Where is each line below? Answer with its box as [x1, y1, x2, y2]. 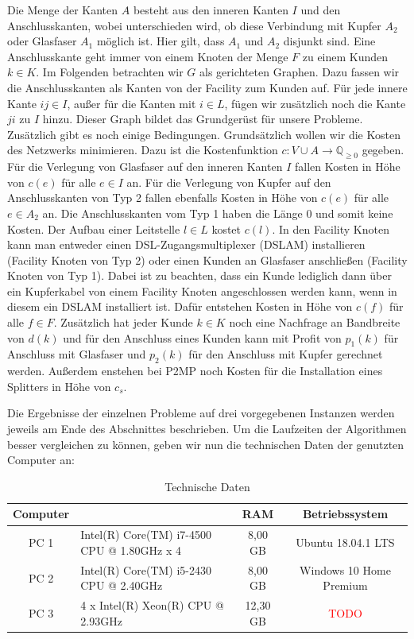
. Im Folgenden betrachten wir [36, 64, 184, 80]
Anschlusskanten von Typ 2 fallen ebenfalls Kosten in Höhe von [7, 189, 318, 206]
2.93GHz [80, 612, 122, 629]
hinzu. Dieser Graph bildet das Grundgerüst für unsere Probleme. [42, 110, 363, 127]
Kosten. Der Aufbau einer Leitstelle [7, 220, 180, 237]
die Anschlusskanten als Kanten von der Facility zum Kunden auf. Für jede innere [7, 79, 408, 95]
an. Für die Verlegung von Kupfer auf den [126, 173, 331, 190]
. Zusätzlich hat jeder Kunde [53, 314, 193, 331]
